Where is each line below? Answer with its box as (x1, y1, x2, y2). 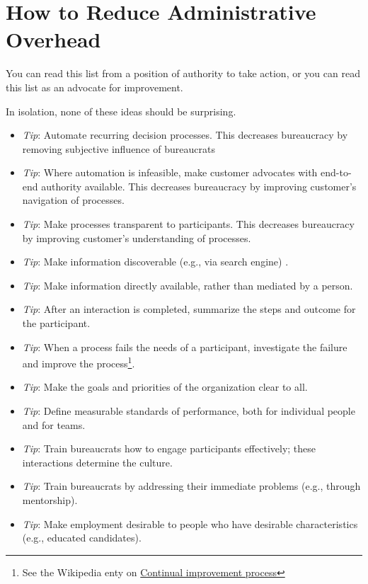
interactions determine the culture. (22, 454, 173, 469)
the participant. (22, 316, 91, 331)
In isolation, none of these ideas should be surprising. (6, 103, 236, 118)
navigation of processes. (22, 193, 125, 207)
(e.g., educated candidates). (22, 530, 142, 545)
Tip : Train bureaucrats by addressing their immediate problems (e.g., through (22, 479, 361, 493)
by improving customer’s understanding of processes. (22, 230, 251, 245)
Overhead (6, 25, 101, 54)
